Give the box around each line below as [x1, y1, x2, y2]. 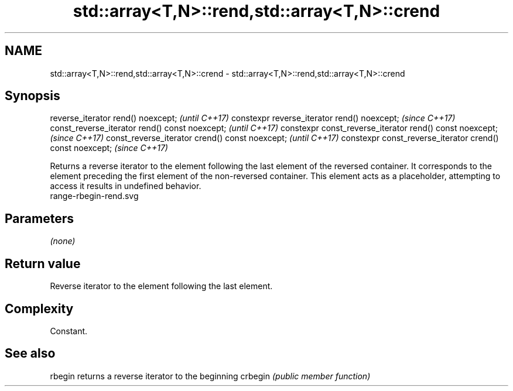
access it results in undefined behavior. [50, 181, 201, 191]
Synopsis [5, 88, 60, 104]
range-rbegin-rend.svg [50, 191, 139, 201]
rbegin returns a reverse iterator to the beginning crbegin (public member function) [50, 371, 371, 381]
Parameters [5, 211, 74, 226]
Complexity [5, 301, 74, 316]
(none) [50, 236, 76, 246]
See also [5, 346, 56, 361]
